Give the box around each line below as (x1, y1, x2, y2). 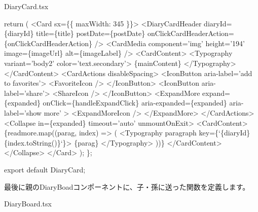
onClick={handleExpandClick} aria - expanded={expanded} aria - (43, 97, 244, 108)
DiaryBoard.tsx (4, 198, 52, 209)
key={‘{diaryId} (199, 127, 250, 138)
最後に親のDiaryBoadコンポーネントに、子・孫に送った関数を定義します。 (4, 181, 250, 192)
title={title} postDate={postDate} (36, 28, 145, 39)
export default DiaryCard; (4, 164, 86, 174)
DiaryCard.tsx (4, 1, 49, 11)
